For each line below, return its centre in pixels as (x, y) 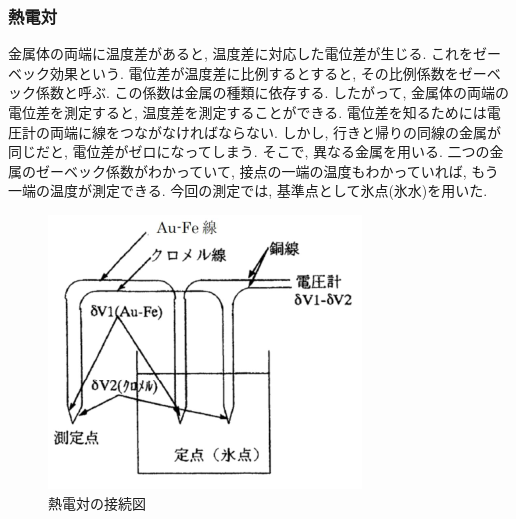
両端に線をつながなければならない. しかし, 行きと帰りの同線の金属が (275, 131)
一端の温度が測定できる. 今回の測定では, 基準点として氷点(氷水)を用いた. (248, 190)
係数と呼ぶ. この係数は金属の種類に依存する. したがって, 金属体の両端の (272, 92)
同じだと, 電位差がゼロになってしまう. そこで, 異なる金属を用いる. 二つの (249, 151)
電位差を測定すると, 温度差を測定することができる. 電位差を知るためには (247, 112)
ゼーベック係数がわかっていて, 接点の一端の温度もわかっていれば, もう (267, 170)
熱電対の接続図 (97, 502)
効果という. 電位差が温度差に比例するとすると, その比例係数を (254, 72)
